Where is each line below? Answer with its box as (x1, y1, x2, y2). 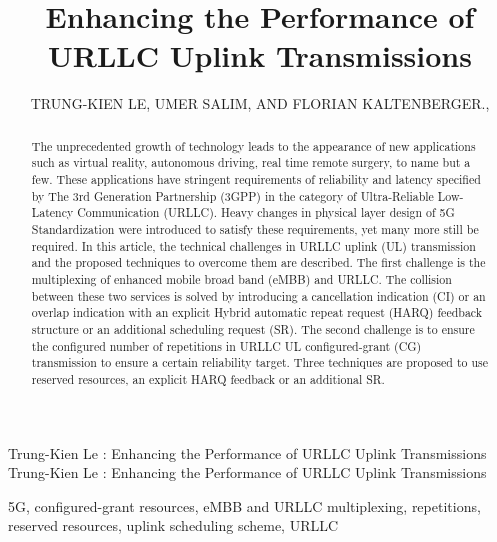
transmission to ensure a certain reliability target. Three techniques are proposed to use (31, 354, 488, 371)
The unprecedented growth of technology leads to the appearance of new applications (31, 137, 476, 154)
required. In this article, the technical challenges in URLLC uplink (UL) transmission (31, 237, 476, 254)
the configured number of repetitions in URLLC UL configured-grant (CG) (31, 337, 422, 354)
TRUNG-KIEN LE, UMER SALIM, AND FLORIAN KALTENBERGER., (30, 93, 490, 114)
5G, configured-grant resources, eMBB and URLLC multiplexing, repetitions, (8, 495, 481, 516)
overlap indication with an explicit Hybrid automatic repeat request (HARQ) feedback (31, 304, 483, 321)
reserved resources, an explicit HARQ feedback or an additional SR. (31, 370, 385, 387)
